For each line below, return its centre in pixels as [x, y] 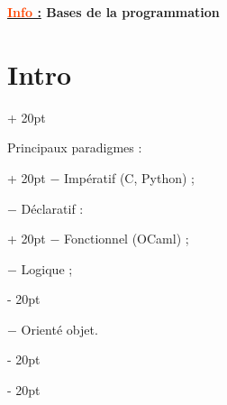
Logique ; [47, 268]
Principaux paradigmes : [75, 147]
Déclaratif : [52, 208]
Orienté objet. [59, 329]
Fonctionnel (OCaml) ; [127, 239]
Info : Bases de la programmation [113, 12]
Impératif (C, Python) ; [129, 177]
